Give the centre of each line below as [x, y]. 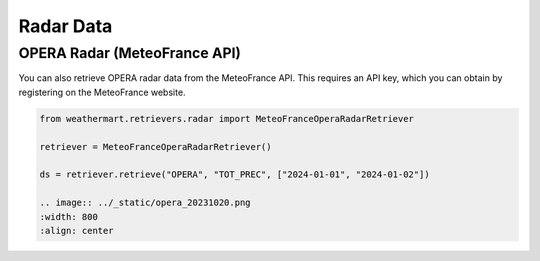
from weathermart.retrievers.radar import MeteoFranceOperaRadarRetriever [227, 118]
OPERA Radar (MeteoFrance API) [130, 53]
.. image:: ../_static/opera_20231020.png [145, 203]
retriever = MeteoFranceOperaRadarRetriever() [155, 146]
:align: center [76, 230]
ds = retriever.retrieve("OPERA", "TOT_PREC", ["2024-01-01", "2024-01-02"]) [234, 174]
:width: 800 [69, 216]
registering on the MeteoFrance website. [102, 92]
